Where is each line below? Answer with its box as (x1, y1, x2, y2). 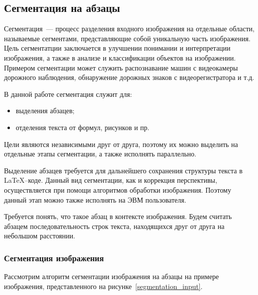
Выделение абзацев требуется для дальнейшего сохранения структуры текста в (4, 165, 243, 175)
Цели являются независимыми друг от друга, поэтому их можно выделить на (4, 139, 238, 149)
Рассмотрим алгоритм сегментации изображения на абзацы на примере (4, 271, 219, 282)
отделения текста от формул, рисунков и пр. (15, 122, 150, 132)
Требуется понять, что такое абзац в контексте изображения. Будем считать (4, 211, 232, 221)
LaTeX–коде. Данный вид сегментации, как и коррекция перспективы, (4, 175, 217, 185)
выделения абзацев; (15, 105, 75, 116)
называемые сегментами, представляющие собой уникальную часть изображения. (4, 33, 251, 43)
